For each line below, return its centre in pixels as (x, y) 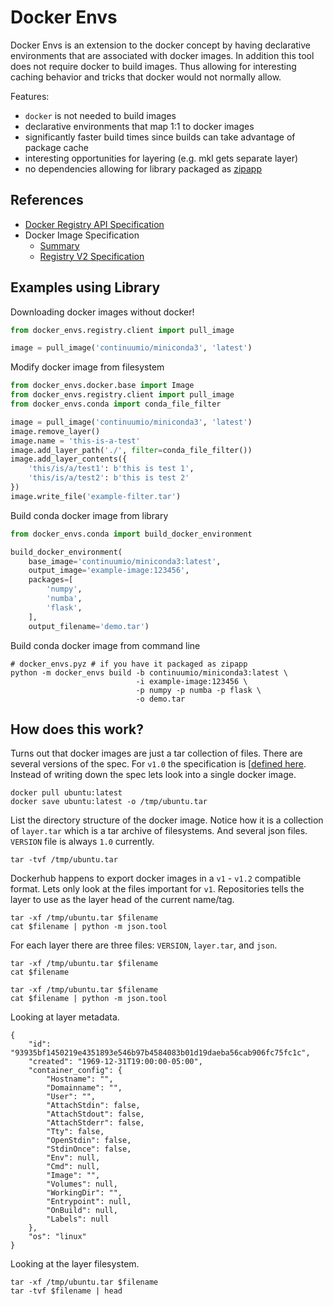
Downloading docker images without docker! (102, 312)
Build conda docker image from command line (105, 645)
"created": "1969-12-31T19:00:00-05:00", (115, 1062)
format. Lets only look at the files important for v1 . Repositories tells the (157, 889)
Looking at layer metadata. (65, 1017)
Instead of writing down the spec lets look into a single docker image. (153, 775)
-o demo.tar (160, 699)
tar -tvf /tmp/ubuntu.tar (64, 860)
